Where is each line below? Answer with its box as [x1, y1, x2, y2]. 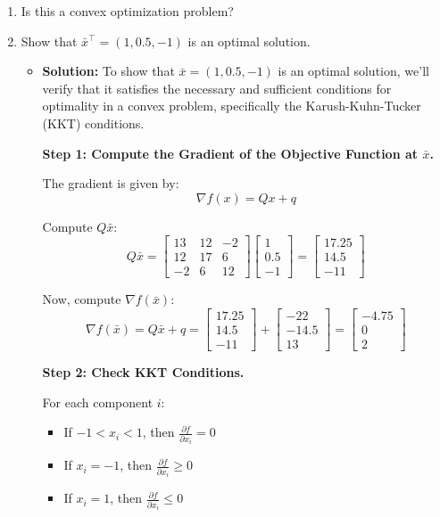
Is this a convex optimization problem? [21, 2, 234, 20]
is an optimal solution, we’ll [278, 62, 429, 80]
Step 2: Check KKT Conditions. [42, 363, 245, 382]
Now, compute [42, 290, 121, 308]
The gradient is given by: [42, 174, 179, 193]
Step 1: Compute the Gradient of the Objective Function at [42, 144, 419, 162]
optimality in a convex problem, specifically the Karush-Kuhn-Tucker [42, 96, 421, 115]
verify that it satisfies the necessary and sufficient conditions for [42, 78, 392, 97]
